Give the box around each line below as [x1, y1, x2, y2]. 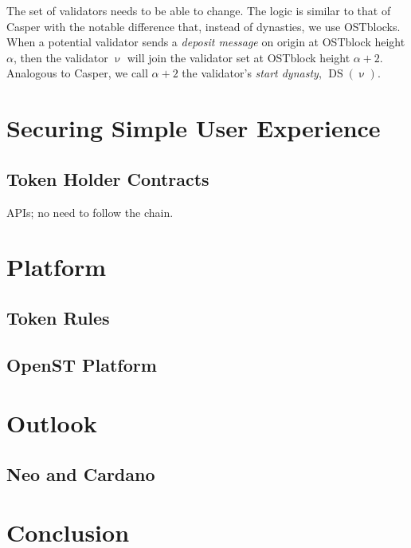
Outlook [6, 407, 97, 440]
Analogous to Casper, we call [6, 65, 148, 81]
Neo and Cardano [6, 461, 155, 486]
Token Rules [6, 305, 110, 329]
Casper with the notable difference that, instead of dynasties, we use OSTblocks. [6, 18, 401, 34]
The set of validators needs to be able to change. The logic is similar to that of [6, 2, 391, 18]
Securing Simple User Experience [6, 112, 381, 144]
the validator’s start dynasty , [182, 65, 322, 81]
